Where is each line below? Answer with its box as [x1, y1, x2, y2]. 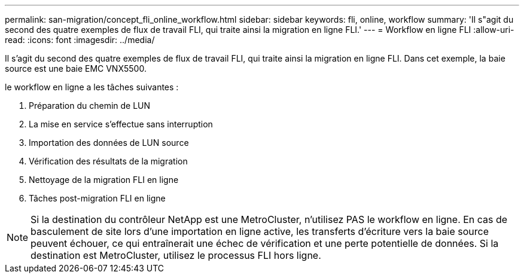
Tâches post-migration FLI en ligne [29, 193, 166, 203]
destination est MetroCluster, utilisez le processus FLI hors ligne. [31, 249, 321, 261]
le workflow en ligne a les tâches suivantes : [5, 82, 179, 92]
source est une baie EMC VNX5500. [5, 63, 147, 74]
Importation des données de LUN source [29, 138, 189, 148]
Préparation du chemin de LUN [29, 100, 151, 111]
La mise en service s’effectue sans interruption [29, 119, 213, 129]
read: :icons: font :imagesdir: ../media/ [5, 35, 155, 45]
